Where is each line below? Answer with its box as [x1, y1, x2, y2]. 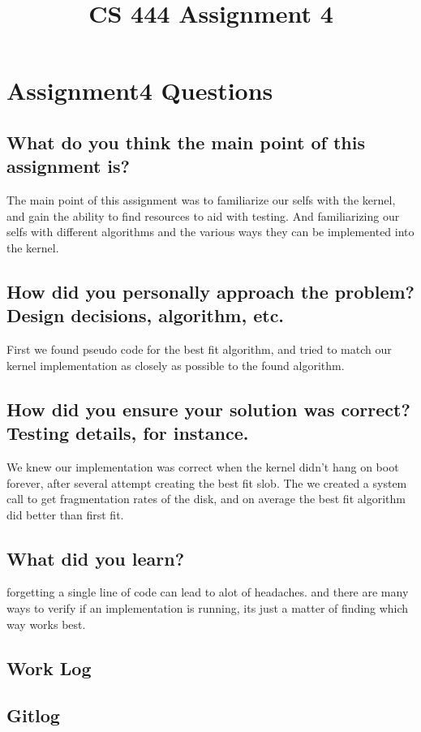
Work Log [6, 655, 92, 680]
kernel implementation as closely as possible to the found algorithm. [6, 356, 345, 373]
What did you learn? [6, 545, 185, 571]
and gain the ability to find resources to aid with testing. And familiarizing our [6, 207, 400, 224]
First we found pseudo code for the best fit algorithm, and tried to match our [6, 341, 392, 358]
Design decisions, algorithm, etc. [6, 303, 285, 328]
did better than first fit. [6, 506, 124, 523]
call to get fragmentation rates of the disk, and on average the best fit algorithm [6, 490, 406, 507]
